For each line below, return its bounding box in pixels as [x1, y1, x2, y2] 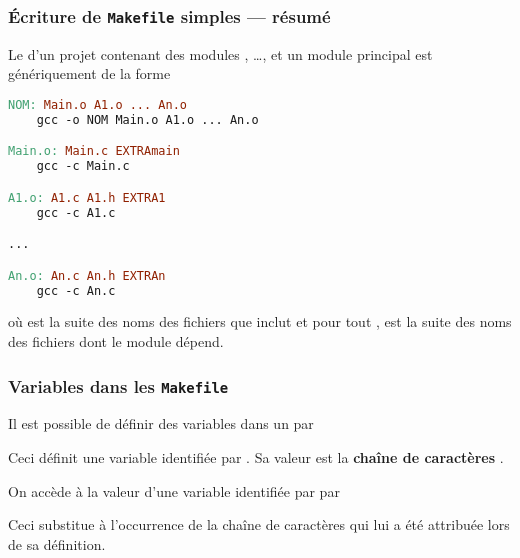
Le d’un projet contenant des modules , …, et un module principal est [8, 43, 433, 64]
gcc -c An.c [36, 283, 116, 298]
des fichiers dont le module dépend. [8, 331, 224, 352]
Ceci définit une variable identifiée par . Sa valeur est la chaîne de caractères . [8, 447, 504, 468]
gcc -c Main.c [36, 159, 130, 174]
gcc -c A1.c [36, 205, 116, 220]
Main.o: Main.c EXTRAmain [8, 144, 180, 159]
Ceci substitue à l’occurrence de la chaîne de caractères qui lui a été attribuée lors [8, 514, 510, 535]
